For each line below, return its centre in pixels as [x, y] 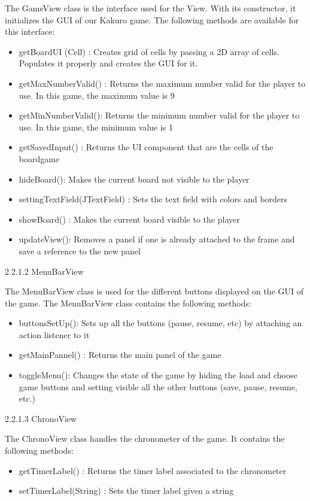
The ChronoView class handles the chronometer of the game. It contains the [145, 438]
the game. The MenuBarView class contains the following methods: [128, 303]
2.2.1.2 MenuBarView [44, 271]
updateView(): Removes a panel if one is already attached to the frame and [157, 239]
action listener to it [54, 334]
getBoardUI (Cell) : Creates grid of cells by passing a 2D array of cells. [149, 51]
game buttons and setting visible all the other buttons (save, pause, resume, [158, 386]
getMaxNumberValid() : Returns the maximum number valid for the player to [162, 83]
